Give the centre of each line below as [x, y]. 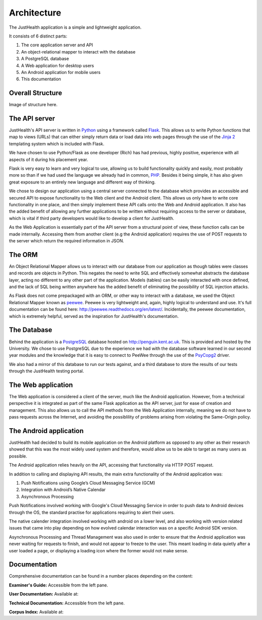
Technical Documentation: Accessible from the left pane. [67, 603]
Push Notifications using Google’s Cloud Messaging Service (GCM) [88, 483]
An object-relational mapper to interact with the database [78, 52]
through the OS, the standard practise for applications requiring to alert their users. [92, 512]
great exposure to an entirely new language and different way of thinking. [82, 182]
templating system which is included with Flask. [57, 144]
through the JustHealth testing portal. [47, 371]
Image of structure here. [33, 105]
